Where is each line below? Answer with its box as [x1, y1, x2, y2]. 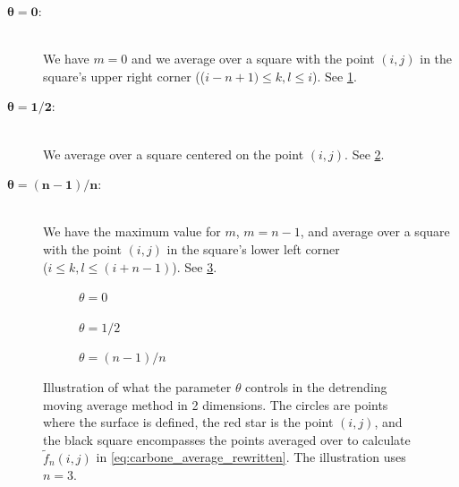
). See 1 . [312, 66, 357, 85]
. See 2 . [344, 144, 385, 163]
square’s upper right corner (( [43, 66, 206, 85]
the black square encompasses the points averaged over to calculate [43, 430, 411, 449]
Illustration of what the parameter [43, 377, 232, 396]
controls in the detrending [245, 377, 387, 396]
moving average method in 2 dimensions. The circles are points [43, 395, 388, 414]
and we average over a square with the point [132, 49, 375, 68]
